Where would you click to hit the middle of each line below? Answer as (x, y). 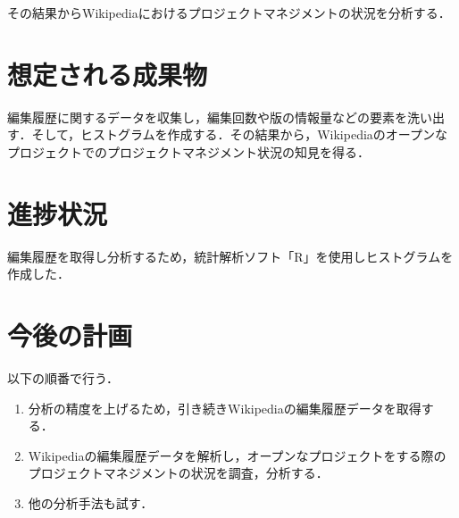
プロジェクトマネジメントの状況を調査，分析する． (178, 473)
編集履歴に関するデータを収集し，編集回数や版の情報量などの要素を (207, 117)
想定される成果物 (108, 74)
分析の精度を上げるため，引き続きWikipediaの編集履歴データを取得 (225, 408)
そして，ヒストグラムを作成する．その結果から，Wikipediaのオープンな (239, 134)
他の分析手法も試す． (91, 502)
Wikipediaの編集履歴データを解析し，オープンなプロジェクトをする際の (237, 455)
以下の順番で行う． (63, 377)
